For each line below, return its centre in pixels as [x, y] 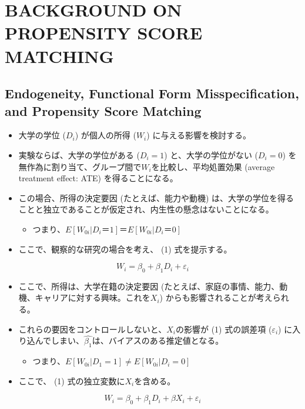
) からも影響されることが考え [216, 297]
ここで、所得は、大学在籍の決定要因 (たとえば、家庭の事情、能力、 [149, 286]
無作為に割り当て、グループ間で [80, 166]
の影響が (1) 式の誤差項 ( [224, 329]
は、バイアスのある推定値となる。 [158, 340]
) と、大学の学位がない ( [211, 154]
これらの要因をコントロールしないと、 [93, 329]
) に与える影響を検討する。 [199, 135]
